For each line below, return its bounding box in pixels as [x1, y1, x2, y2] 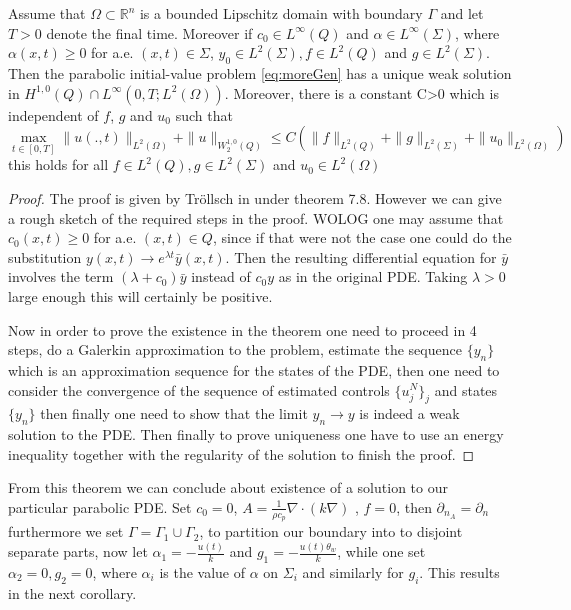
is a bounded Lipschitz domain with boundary [139, 3, 423, 23]
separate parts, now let [8, 541, 148, 562]
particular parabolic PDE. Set [8, 496, 192, 517]
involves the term [8, 266, 114, 287]
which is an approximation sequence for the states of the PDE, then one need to [8, 359, 500, 380]
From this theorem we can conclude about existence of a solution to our [8, 477, 448, 498]
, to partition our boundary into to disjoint [199, 521, 463, 542]
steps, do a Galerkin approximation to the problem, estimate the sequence [8, 339, 462, 360]
